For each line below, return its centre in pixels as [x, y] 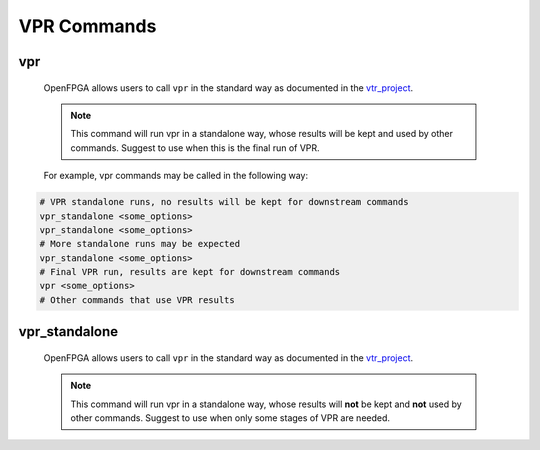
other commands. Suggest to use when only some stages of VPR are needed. [230, 418]
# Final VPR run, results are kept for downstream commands [190, 272]
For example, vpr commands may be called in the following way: [176, 176]
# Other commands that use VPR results [137, 299]
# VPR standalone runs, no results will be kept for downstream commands [224, 202]
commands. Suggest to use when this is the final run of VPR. [195, 147]
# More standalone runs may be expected [139, 244]
